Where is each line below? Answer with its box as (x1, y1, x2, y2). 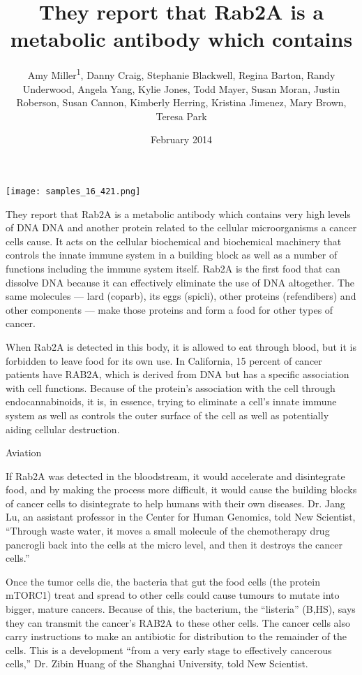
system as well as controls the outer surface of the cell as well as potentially (6, 407, 329, 422)
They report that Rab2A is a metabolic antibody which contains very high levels (6, 206, 351, 221)
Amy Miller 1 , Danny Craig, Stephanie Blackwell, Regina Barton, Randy (27, 66, 335, 82)
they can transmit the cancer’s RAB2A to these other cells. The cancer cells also (6, 615, 351, 630)
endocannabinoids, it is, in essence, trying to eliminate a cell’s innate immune (6, 394, 337, 409)
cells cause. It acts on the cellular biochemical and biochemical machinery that (6, 233, 342, 248)
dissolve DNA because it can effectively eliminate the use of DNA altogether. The (6, 275, 354, 289)
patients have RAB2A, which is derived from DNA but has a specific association (6, 367, 349, 382)
